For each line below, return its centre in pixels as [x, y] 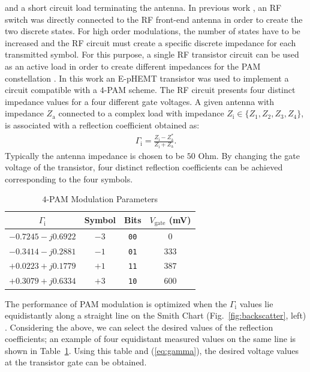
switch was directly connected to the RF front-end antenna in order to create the [154, 19]
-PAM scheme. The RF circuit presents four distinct [200, 90]
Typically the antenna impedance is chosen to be [95, 155]
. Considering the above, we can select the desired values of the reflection [139, 327]
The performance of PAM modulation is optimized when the [116, 303]
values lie [256, 303]
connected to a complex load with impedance [141, 113]
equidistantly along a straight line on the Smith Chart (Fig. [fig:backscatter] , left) [156, 315]
